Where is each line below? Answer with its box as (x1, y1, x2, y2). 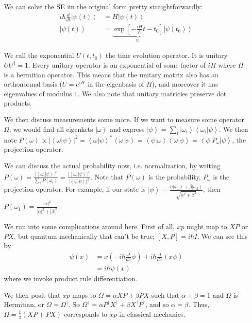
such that (151, 289, 180, 300)
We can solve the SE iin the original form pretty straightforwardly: (4, 1, 203, 11)
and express (110, 124, 145, 134)
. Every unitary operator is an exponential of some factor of (28, 60, 206, 70)
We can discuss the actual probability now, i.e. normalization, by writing (4, 161, 220, 171)
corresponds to (64, 308, 108, 319)
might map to (186, 221, 227, 232)
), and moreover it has (151, 79, 218, 89)
